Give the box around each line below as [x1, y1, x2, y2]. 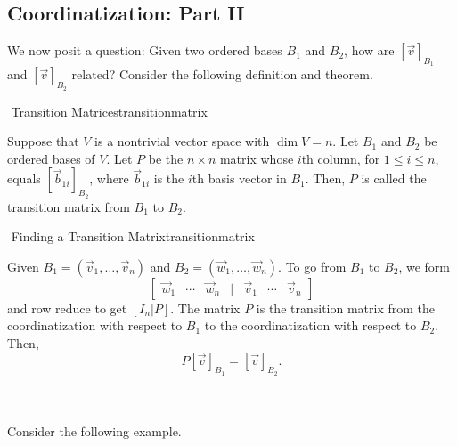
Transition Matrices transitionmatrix [11, 101, 208, 120]
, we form [398, 256, 451, 275]
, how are [344, 41, 395, 60]
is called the [361, 169, 427, 188]
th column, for [301, 149, 380, 167]
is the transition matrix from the [256, 298, 436, 317]
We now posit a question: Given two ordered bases [7, 41, 282, 60]
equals [7, 169, 41, 188]
